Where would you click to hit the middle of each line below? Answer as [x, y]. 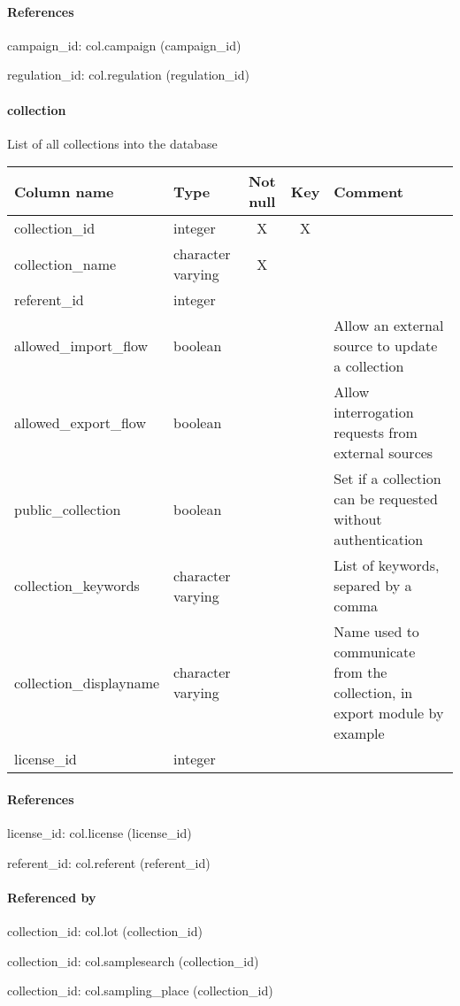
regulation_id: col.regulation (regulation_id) [128, 75]
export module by [389, 713]
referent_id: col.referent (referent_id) [109, 862]
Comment [368, 191]
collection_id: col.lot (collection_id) [105, 931]
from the [360, 672]
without [358, 519]
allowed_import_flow [81, 346]
